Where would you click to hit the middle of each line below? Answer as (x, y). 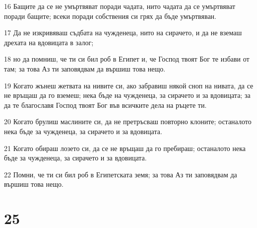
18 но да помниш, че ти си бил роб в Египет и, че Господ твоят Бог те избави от (127, 59)
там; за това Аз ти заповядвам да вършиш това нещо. (85, 68)
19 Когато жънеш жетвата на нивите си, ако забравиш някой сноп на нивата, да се (129, 85)
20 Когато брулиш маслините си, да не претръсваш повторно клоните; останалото (128, 121)
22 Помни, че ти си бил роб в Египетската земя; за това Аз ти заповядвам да (121, 174)
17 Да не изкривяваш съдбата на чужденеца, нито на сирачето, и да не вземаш (123, 33)
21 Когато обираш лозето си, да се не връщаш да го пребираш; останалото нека (125, 148)
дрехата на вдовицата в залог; (49, 42)
